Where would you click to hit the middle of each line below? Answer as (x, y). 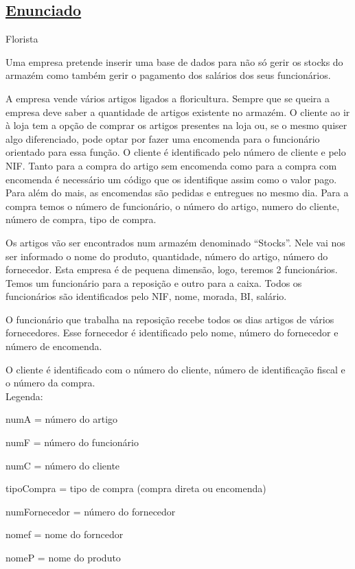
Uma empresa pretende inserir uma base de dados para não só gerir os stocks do (174, 61)
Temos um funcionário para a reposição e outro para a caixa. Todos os (154, 282)
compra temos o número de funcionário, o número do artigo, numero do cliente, (173, 206)
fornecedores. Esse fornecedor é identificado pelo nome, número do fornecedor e (172, 333)
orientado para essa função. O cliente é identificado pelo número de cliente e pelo (176, 152)
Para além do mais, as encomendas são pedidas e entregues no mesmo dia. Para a (177, 193)
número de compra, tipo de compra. (81, 219)
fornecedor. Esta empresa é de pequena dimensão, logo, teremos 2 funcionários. (172, 269)
